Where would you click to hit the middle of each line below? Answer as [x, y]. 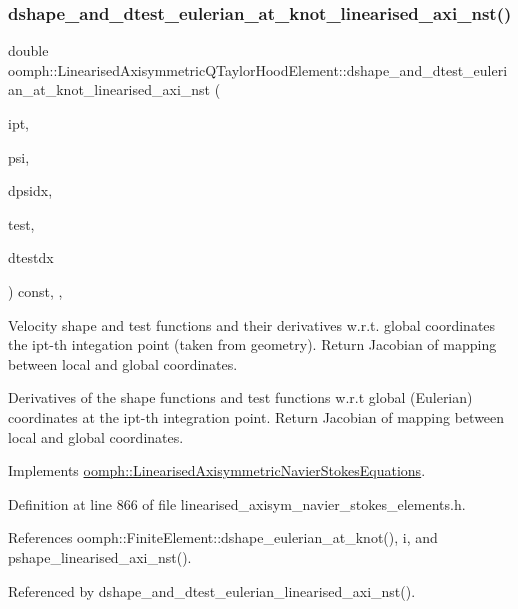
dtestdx [31, 257]
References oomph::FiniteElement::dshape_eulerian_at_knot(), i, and [223, 537]
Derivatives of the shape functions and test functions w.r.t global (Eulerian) [240, 397]
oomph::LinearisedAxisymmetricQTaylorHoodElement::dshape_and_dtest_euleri [258, 69]
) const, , [35, 290]
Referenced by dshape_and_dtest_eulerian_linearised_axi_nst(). [212, 590]
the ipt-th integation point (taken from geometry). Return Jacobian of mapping [252, 344]
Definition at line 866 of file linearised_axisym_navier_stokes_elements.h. [237, 503]
